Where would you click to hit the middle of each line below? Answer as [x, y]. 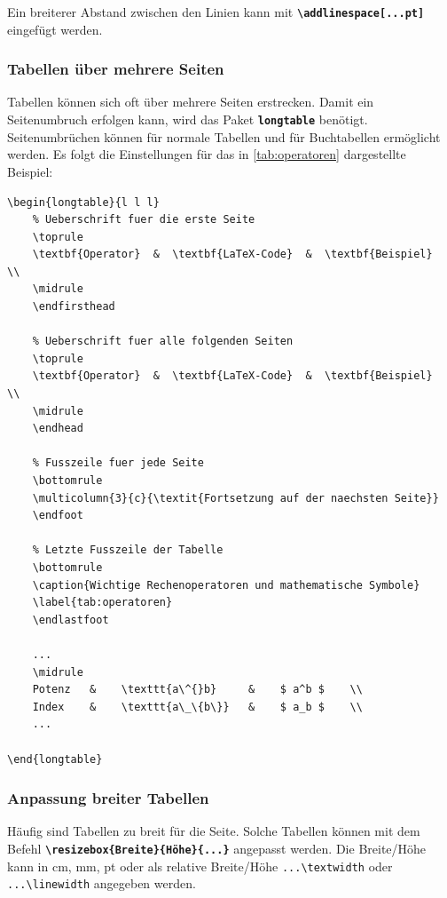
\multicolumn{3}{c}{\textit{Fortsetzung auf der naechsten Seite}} [235, 498]
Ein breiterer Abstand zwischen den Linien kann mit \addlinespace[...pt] [216, 12]
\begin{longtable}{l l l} [83, 202]
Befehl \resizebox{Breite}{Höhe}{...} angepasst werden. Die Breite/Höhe [217, 848]
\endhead [58, 429]
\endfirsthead [74, 307]
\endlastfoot [71, 620]
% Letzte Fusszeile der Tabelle [128, 550]
